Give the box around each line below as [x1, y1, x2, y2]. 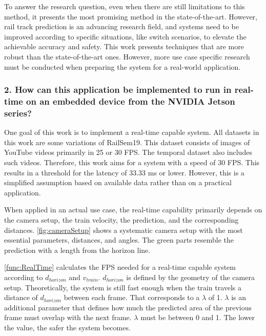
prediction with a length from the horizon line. [4, 244, 151, 255]
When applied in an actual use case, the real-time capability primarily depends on [4, 204, 262, 215]
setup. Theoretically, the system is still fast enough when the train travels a [4, 282, 242, 292]
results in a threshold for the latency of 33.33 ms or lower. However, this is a [4, 167, 244, 177]
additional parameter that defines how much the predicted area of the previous [4, 302, 252, 312]
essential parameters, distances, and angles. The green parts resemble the [4, 234, 234, 245]
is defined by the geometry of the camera [126, 271, 255, 282]
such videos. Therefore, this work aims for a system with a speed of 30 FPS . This [4, 157, 260, 167]
